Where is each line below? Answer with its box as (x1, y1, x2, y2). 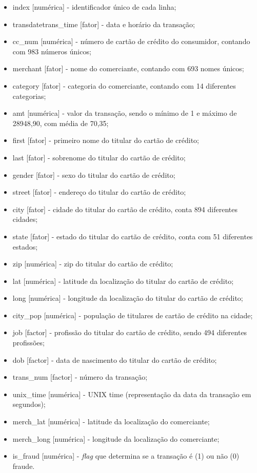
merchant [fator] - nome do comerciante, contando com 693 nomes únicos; (12, 63, 244, 74)
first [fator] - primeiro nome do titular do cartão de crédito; (12, 135, 199, 146)
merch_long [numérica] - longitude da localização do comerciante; (12, 433, 220, 444)
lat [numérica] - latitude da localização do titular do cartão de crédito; (12, 275, 234, 286)
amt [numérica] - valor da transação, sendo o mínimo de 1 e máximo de (12, 108, 237, 118)
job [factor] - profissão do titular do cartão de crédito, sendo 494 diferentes (12, 327, 247, 338)
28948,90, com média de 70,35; (12, 117, 109, 128)
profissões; (12, 337, 45, 348)
